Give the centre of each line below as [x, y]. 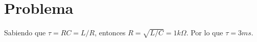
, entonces [110, 33]
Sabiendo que [25, 33]
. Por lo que [205, 33]
